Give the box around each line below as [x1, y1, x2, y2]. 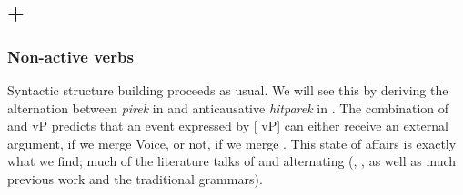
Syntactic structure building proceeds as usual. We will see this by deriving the [7, 81, 448, 99]
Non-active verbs [7, 44, 134, 67]
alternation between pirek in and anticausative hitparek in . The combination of [7, 98, 449, 117]
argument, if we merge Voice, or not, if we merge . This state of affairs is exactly [7, 133, 457, 152]
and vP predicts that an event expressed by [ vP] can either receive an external [7, 116, 448, 135]
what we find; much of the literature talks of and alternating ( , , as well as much [7, 151, 457, 171]
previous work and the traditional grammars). [7, 169, 263, 188]
